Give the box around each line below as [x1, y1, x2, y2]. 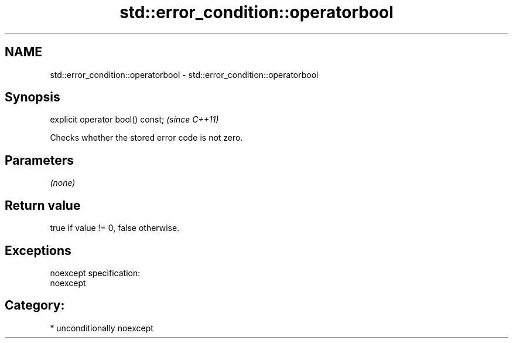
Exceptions [5, 243, 71, 258]
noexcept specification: [50, 267, 141, 278]
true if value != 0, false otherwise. [50, 223, 180, 233]
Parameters [5, 152, 74, 168]
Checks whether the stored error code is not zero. [50, 133, 243, 143]
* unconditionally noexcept [50, 322, 153, 333]
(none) [50, 178, 76, 188]
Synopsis [5, 90, 60, 105]
